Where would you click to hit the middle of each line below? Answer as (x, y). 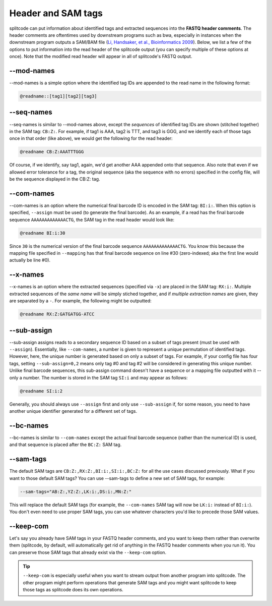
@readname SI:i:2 (41, 391)
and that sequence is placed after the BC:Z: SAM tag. (65, 445)
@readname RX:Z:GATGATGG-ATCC (57, 314)
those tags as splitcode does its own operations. (73, 590)
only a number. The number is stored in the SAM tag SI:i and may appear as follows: (98, 377)
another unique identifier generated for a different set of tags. (73, 411)
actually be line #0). (30, 260)
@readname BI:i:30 (43, 233)
